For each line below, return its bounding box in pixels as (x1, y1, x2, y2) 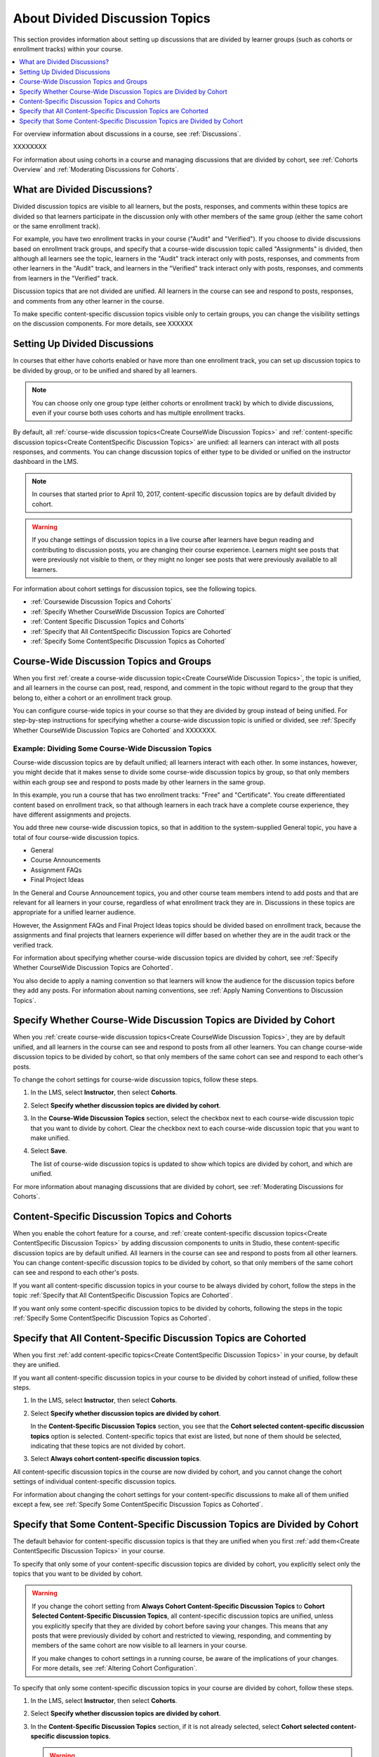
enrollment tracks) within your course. (13, 44, 123, 53)
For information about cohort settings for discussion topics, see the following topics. (13, 584, 257, 593)
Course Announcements (30, 856, 101, 864)
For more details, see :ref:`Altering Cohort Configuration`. (32, 1664, 198, 1673)
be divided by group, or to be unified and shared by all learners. (13, 366, 198, 375)
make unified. (30, 1134, 70, 1142)
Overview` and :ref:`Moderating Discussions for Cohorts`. (13, 165, 179, 174)
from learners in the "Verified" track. (13, 274, 119, 283)
